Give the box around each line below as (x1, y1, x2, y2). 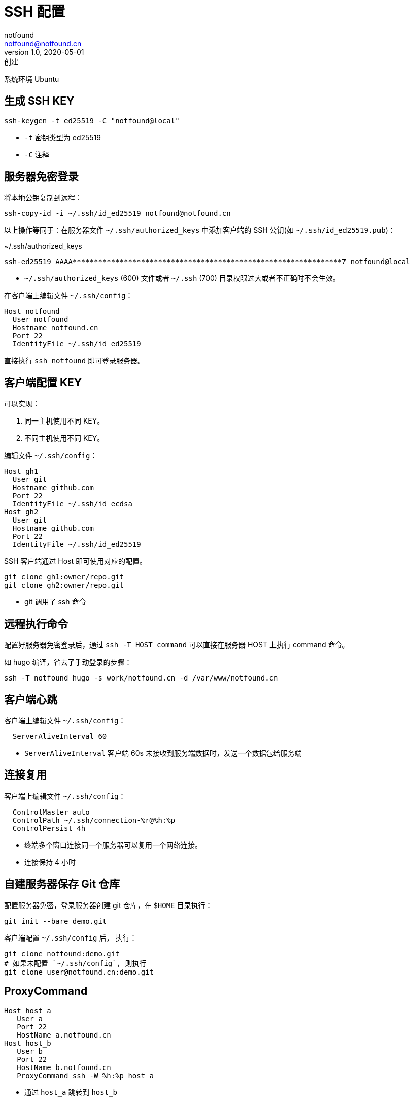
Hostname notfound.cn (12, 323, 98, 332)
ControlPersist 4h (12, 824, 86, 832)
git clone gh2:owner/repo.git (4, 581, 124, 590)
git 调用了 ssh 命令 (24, 597, 86, 606)
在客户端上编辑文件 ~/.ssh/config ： (4, 291, 133, 300)
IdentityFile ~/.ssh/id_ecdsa (12, 500, 132, 508)
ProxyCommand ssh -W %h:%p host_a (17, 1071, 154, 1080)
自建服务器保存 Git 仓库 (4, 878, 120, 891)
